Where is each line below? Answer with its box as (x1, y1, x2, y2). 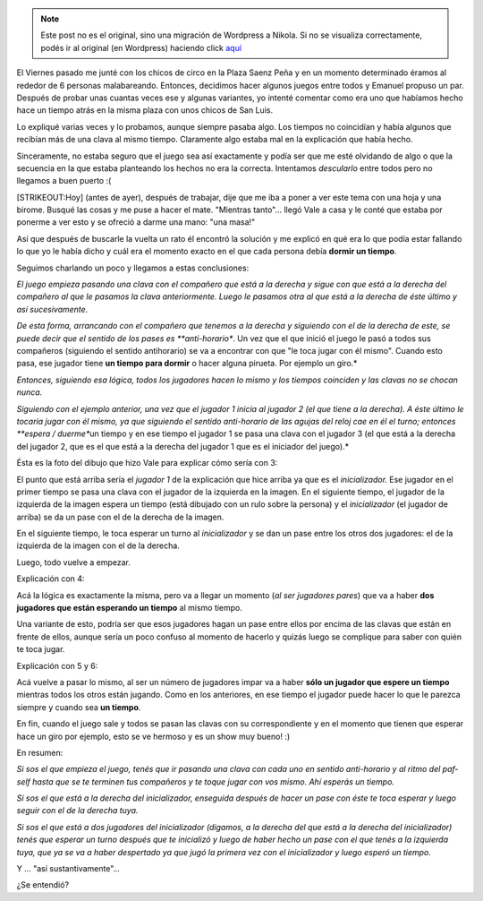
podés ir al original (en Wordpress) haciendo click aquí (40, 42, 241, 53)
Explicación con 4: (16, 573, 85, 584)
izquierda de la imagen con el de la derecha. (16, 540, 181, 551)
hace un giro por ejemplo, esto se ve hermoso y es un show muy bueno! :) (16, 731, 291, 742)
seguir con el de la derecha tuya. (16, 805, 139, 816)
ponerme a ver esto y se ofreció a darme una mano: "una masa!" (16, 217, 256, 227)
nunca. (16, 387, 43, 398)
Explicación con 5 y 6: (16, 660, 98, 671)
